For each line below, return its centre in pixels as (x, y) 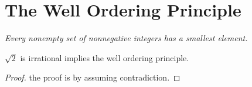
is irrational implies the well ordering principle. (105, 57)
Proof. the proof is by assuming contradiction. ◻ (93, 77)
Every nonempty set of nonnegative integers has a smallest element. (126, 38)
